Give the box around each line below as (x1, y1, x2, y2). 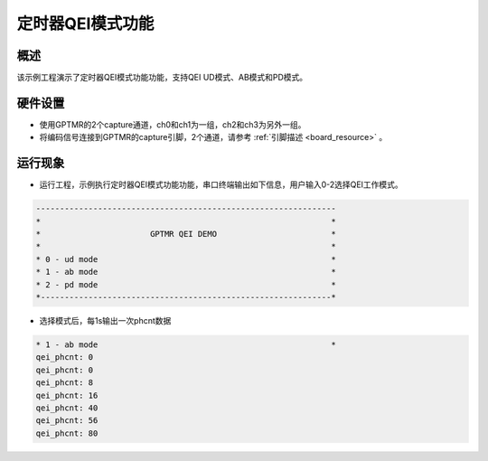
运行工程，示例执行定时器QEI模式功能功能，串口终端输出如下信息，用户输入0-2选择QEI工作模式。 (39, 179, 404, 190)
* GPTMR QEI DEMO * (35, 229, 336, 240)
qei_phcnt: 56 (35, 416, 99, 426)
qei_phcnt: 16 (35, 390, 99, 400)
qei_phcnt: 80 (35, 428, 99, 438)
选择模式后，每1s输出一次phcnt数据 (39, 315, 172, 325)
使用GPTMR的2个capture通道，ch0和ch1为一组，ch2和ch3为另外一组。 (39, 118, 306, 130)
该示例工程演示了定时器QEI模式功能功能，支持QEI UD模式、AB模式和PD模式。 (16, 72, 308, 83)
